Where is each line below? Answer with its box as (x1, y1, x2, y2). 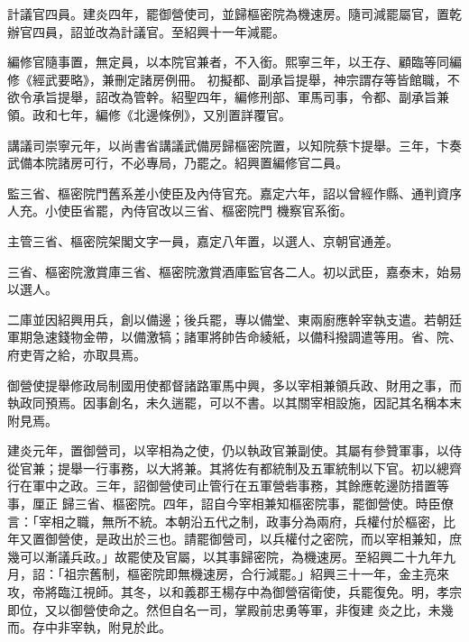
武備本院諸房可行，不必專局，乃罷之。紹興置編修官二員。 (7, 153, 348, 172)
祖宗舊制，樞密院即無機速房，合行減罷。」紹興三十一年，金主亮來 (63, 564, 449, 583)
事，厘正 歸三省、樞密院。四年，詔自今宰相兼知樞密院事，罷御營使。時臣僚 (7, 494, 454, 513)
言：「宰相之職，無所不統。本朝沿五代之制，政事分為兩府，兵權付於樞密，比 (7, 511, 455, 530)
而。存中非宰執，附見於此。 (7, 618, 171, 637)
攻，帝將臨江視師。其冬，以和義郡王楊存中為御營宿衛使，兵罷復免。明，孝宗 (7, 582, 462, 601)
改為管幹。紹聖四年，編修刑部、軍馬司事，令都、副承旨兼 (107, 87, 449, 106)
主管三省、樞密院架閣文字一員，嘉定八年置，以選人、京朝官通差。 (7, 231, 399, 250)
